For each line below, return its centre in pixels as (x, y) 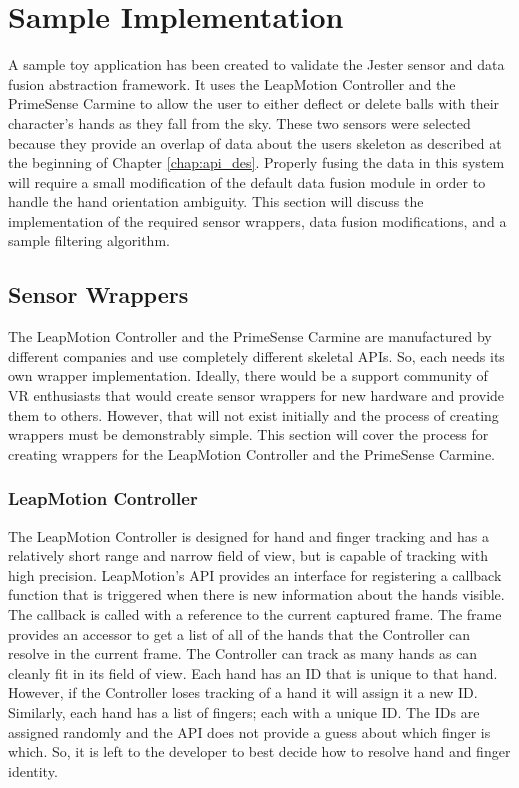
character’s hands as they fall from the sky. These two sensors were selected (239, 122)
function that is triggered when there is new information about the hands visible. (256, 594)
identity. (33, 770)
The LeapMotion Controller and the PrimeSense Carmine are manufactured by (250, 336)
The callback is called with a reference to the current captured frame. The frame (255, 614)
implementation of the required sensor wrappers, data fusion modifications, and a (257, 220)
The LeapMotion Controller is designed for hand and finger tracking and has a (248, 535)
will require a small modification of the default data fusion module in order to (247, 181)
